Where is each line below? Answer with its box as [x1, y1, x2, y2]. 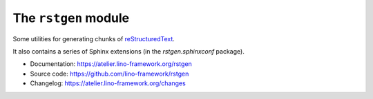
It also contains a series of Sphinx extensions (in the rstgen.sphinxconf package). [12, 47, 245, 55]
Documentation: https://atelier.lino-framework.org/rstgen [30, 60, 193, 68]
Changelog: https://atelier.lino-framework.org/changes [30, 79, 186, 87]
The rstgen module [12, 10, 130, 25]
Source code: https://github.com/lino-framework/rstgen [30, 69, 189, 78]
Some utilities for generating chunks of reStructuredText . [12, 34, 175, 43]
